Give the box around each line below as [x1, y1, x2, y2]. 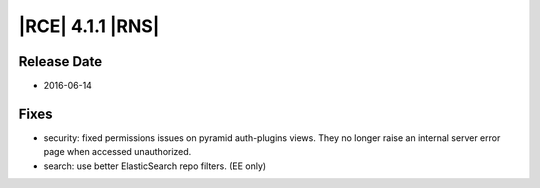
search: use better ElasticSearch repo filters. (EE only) [43, 160, 267, 172]
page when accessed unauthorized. [43, 146, 192, 158]
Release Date [18, 53, 103, 70]
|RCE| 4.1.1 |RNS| [18, 15, 160, 37]
